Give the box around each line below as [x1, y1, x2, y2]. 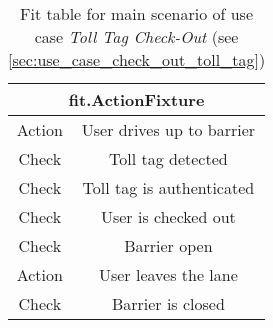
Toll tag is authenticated [82, 176, 255, 199]
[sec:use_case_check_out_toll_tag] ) [8, 48, 266, 71]
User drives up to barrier [81, 118, 256, 141]
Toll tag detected [109, 147, 228, 170]
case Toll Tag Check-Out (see [34, 25, 239, 48]
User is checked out [100, 205, 236, 228]
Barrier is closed [111, 292, 225, 315]
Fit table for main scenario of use [20, 2, 254, 25]
